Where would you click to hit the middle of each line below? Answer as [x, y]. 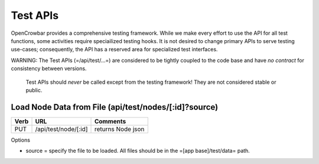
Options [21, 140]
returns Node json [119, 129]
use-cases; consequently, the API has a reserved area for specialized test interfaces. [114, 50]
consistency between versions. [49, 68]
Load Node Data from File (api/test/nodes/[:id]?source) [115, 107]
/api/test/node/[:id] [61, 129]
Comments [110, 121]
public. [34, 90]
